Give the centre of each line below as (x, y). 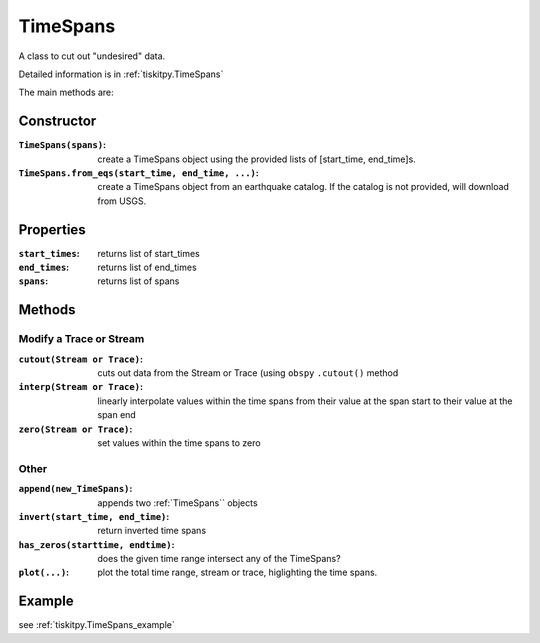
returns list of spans (138, 281)
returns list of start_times (148, 253)
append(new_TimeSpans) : (75, 489)
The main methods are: (66, 92)
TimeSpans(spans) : (62, 145)
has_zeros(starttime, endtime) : (96, 544)
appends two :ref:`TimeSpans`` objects (178, 502)
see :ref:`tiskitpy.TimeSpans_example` (96, 625)
